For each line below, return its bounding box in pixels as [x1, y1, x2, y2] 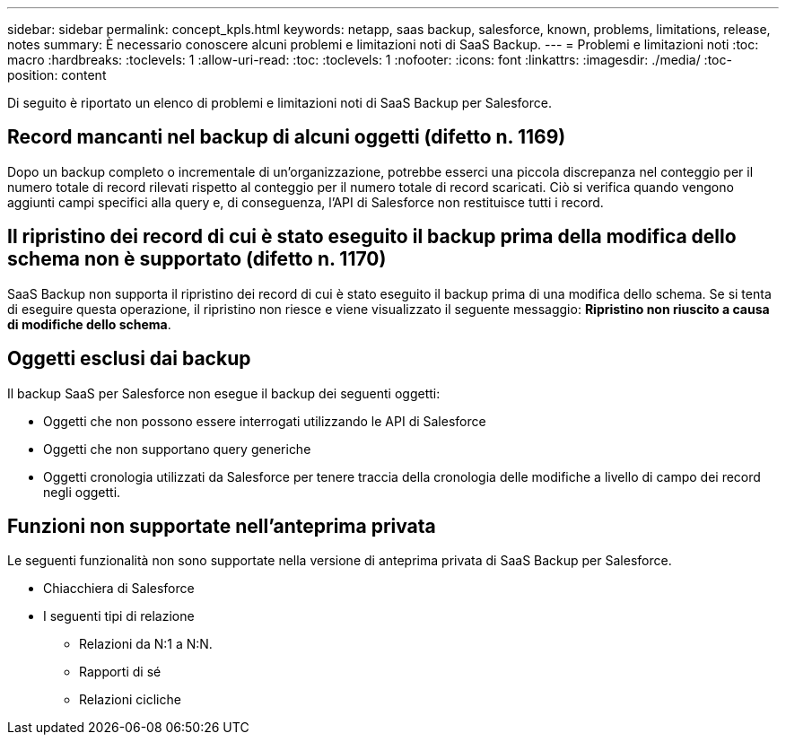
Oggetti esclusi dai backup [7, 347, 251, 371]
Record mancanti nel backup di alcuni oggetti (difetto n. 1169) [7, 126, 566, 149]
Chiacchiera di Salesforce [43, 581, 195, 597]
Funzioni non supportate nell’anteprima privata [7, 514, 436, 537]
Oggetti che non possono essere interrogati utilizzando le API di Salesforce [43, 413, 486, 429]
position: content [7, 67, 107, 83]
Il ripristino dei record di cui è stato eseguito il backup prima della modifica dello [7, 225, 737, 249]
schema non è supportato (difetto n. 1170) [7, 248, 387, 271]
